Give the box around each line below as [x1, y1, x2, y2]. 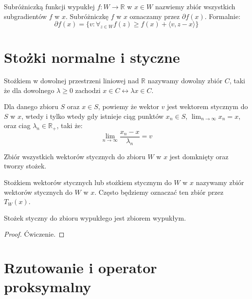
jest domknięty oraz [169, 151, 229, 161]
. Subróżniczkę [66, 11, 108, 21]
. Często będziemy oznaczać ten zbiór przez [94, 187, 224, 197]
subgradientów [4, 11, 47, 21]
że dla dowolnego [4, 85, 54, 95]
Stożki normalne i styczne [4, 47, 180, 67]
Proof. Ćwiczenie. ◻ [4, 229, 65, 239]
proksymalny [4, 277, 91, 297]
